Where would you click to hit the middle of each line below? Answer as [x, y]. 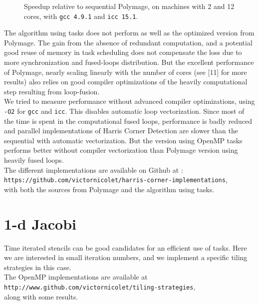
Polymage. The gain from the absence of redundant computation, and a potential [128, 42]
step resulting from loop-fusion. [52, 91]
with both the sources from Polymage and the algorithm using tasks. [109, 189]
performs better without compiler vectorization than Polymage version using [121, 150]
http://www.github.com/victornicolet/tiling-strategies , [100, 286]
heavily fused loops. [34, 160]
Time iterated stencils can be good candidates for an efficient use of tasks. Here [126, 247]
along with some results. [41, 296]
